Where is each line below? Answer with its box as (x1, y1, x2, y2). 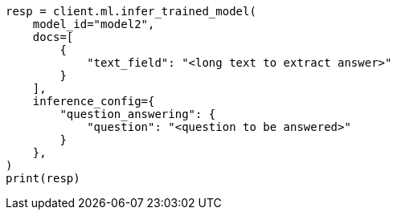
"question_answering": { (59, 108, 216, 120)
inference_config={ (32, 95, 155, 108)
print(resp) (6, 172, 80, 185)
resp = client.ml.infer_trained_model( (6, 5, 256, 18)
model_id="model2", (32, 18, 155, 31)
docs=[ (32, 31, 74, 43)
